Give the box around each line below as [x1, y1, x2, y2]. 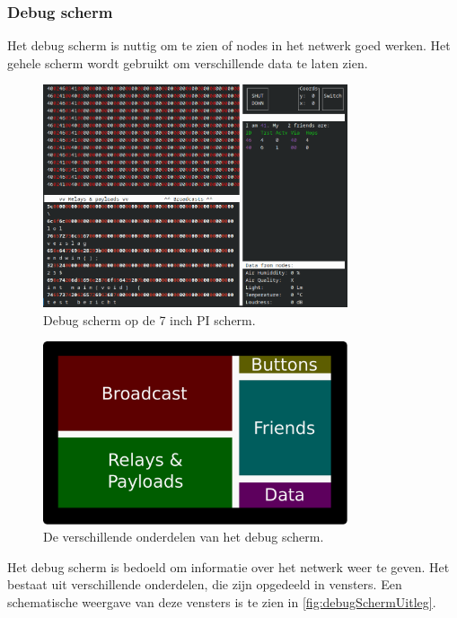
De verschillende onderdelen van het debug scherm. [43, 527, 324, 546]
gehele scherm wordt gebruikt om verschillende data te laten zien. [7, 53, 368, 72]
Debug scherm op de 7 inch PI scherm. [43, 310, 256, 329]
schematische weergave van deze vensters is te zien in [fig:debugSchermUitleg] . [7, 592, 436, 611]
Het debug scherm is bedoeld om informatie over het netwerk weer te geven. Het [7, 557, 450, 576]
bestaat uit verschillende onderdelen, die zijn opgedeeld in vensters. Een [7, 575, 402, 594]
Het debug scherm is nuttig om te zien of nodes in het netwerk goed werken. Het [7, 36, 451, 55]
